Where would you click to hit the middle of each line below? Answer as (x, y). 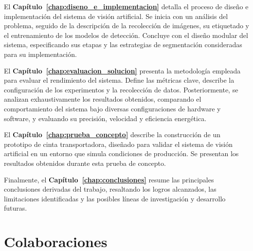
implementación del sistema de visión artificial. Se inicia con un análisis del (116, 16)
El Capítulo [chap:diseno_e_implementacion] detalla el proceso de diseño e (126, 6)
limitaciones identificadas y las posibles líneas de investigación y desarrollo (115, 198)
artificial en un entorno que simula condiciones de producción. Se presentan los (121, 153)
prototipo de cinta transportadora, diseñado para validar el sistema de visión (118, 144)
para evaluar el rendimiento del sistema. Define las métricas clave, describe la (119, 80)
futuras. (16, 208)
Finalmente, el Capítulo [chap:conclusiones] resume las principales (109, 179)
